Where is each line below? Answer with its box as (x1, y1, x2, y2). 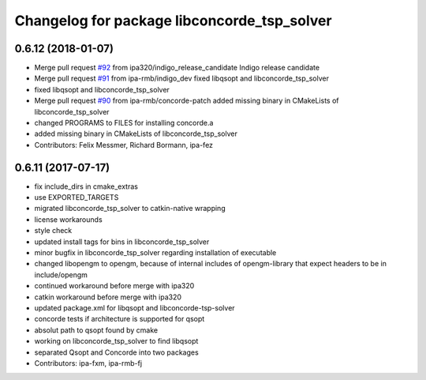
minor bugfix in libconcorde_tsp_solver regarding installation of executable (34, 248, 277, 258)
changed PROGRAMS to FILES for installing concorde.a (34, 119, 214, 128)
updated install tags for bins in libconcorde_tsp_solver (34, 237, 210, 246)
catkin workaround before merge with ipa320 (34, 292, 181, 302)
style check (34, 226, 73, 235)
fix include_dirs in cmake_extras (34, 182, 138, 191)
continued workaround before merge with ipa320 (34, 281, 195, 291)
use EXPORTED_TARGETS (34, 193, 119, 202)
